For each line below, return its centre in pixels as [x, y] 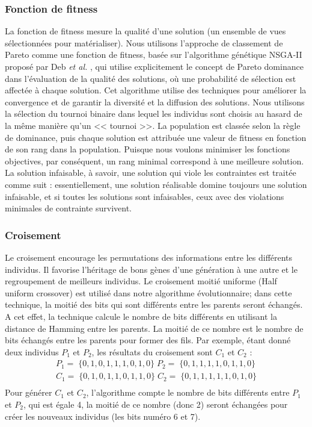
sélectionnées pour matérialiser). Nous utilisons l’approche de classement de [144, 42]
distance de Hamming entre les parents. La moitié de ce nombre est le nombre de [154, 328]
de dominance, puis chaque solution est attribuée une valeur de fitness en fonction [156, 137]
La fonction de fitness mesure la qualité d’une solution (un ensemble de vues [145, 31]
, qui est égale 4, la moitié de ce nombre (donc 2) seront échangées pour [156, 404]
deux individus [32, 351]
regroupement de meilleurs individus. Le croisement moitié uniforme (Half [141, 281]
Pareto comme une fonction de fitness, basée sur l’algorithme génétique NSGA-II [154, 55]
